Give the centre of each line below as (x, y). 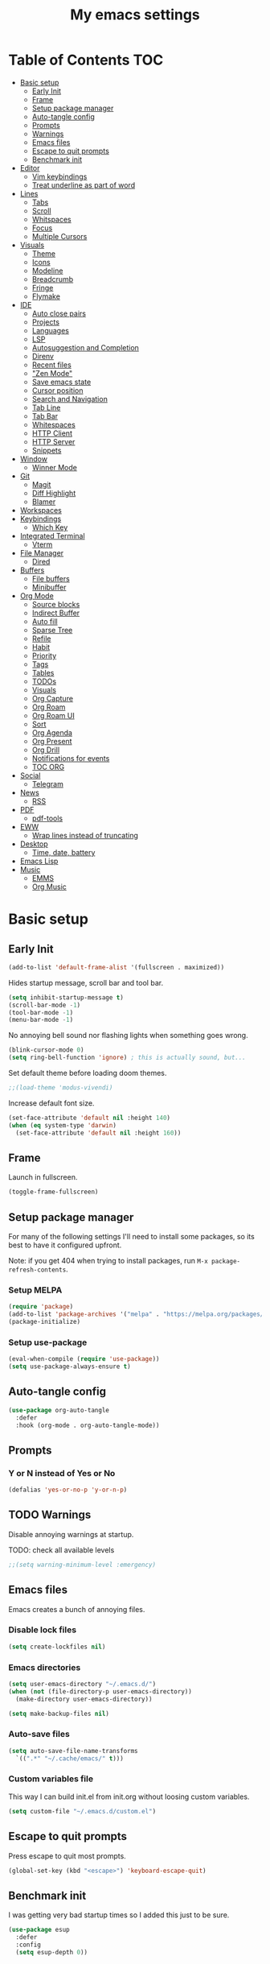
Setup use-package (48, 1342)
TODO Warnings (50, 1515)
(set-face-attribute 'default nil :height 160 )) (98, 1133)
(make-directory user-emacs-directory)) (84, 1699)
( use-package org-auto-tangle (59, 1410)
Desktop (34, 844)
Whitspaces (52, 219)
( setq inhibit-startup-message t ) (66, 997)
